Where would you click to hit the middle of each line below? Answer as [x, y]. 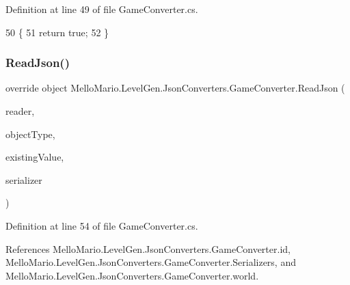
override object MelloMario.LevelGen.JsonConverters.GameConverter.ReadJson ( [175, 88]
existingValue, [35, 157]
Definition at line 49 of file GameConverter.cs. [102, 9]
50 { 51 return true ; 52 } [57, 32]
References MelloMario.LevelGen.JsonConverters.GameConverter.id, [148, 248]
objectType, [30, 134]
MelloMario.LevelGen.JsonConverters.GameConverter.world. [132, 275]
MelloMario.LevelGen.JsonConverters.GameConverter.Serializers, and [151, 262]
